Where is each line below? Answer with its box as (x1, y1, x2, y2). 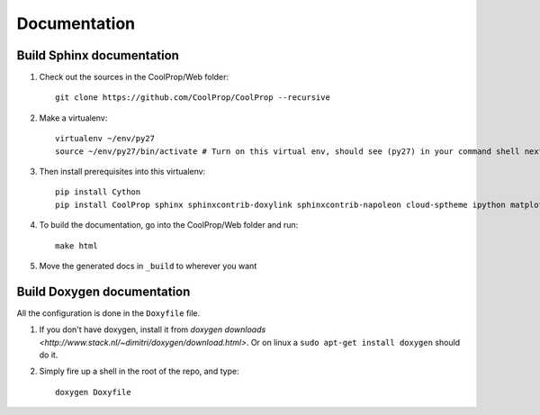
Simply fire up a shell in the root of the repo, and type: (39, 365, 239, 377)
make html (55, 240, 98, 251)
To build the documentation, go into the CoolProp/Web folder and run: (39, 220, 299, 230)
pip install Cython (55, 187, 141, 197)
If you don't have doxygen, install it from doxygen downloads (39, 324, 266, 335)
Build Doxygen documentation (16, 284, 191, 299)
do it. (39, 349, 58, 360)
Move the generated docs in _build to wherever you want (39, 260, 257, 271)
